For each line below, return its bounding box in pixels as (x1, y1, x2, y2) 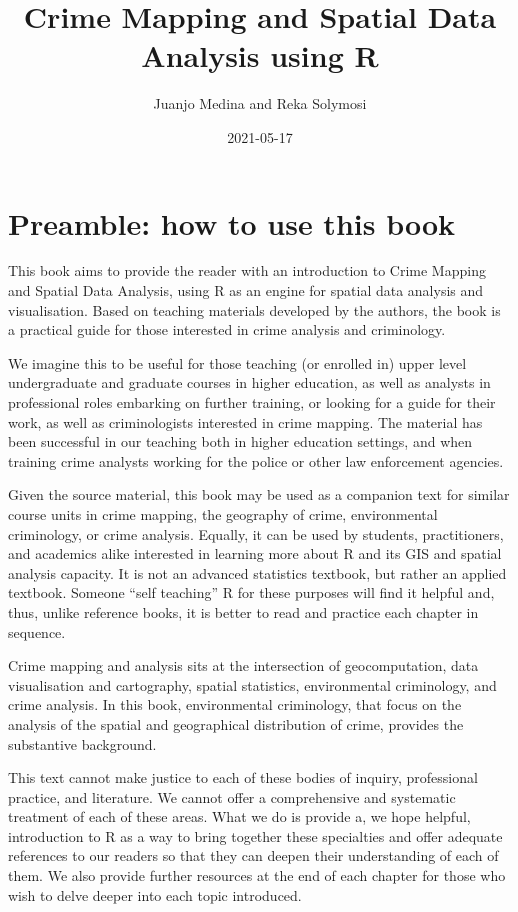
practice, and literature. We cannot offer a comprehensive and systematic (8, 786, 456, 807)
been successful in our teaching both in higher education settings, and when (8, 431, 473, 452)
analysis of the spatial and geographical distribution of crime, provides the (8, 713, 464, 734)
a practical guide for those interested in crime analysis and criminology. (8, 319, 446, 340)
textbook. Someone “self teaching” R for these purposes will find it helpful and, (8, 582, 495, 603)
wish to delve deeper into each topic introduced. (8, 884, 302, 905)
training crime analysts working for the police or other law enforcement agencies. (8, 450, 504, 471)
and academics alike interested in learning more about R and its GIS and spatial (8, 543, 502, 564)
